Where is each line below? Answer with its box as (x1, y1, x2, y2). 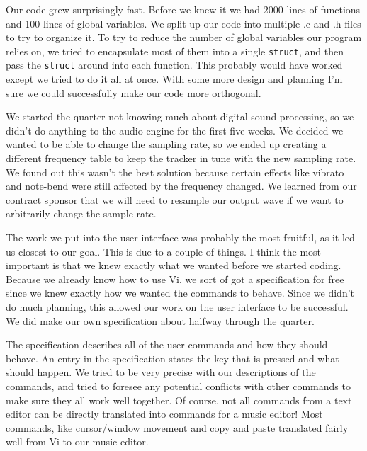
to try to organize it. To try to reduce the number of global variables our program (6, 30, 362, 45)
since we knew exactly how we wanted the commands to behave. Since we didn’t (6, 285, 355, 300)
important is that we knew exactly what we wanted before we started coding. (6, 258, 341, 273)
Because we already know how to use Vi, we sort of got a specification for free (6, 271, 344, 286)
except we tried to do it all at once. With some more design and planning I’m (6, 72, 343, 86)
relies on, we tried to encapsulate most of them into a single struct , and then (6, 43, 344, 58)
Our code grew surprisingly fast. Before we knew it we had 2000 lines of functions (6, 2, 361, 16)
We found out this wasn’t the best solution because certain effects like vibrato (6, 164, 344, 179)
